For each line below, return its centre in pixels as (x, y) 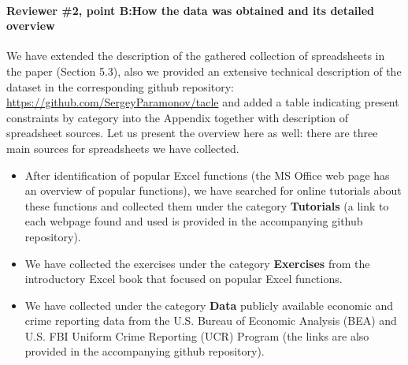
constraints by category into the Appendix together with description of (178, 117)
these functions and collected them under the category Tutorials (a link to (207, 205)
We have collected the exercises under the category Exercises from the (197, 263)
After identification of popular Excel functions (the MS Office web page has (207, 175)
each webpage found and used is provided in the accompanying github (194, 221)
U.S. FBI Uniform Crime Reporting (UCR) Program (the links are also (197, 335)
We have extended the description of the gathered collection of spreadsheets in (196, 56)
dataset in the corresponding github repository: (120, 86)
